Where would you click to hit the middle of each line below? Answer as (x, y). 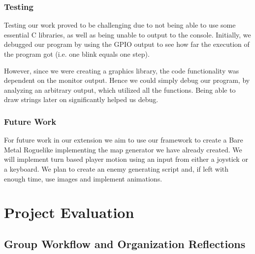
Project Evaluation (69, 212)
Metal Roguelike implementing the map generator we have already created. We (123, 149)
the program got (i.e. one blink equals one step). (77, 54)
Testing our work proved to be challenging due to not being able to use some (120, 25)
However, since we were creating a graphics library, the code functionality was (122, 70)
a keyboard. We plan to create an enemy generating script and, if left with (116, 168)
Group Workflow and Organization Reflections (125, 243)
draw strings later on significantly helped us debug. (81, 99)
